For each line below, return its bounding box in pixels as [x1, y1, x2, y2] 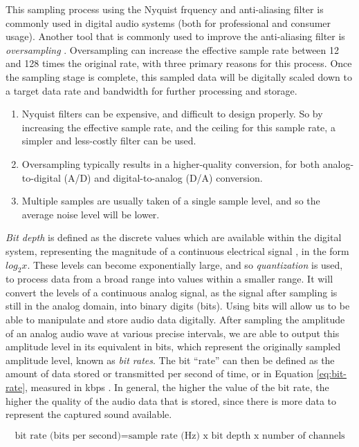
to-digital [21, 170, 61, 184]
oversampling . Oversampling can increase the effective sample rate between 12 [6, 42, 340, 57]
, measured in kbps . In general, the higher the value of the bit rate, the [25, 380, 329, 394]
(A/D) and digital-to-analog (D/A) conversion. [64, 170, 263, 184]
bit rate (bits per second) [15, 430, 121, 441]
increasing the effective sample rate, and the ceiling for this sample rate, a [21, 120, 335, 134]
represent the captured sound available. [6, 407, 172, 421]
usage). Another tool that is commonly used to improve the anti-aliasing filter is [6, 29, 345, 44]
